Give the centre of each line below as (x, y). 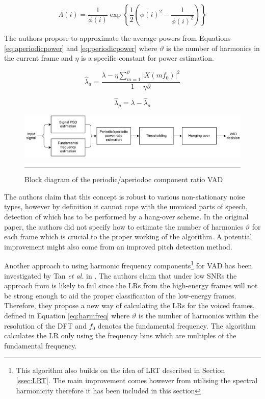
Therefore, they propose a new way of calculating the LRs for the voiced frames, (129, 305)
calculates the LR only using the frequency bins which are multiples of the (120, 335)
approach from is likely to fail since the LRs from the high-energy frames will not (131, 285)
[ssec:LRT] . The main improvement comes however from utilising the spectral (137, 380)
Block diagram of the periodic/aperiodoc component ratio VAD (124, 179)
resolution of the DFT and (45, 325)
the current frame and (38, 58)
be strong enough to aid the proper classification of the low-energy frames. (120, 295)
